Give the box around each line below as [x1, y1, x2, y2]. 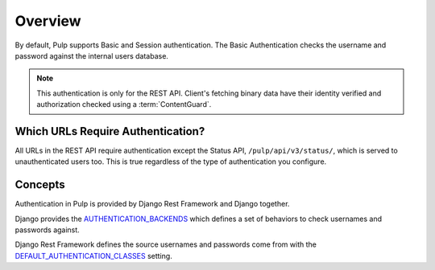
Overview [14, 12, 81, 30]
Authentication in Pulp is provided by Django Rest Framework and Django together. [14, 199, 290, 209]
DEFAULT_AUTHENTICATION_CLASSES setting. [14, 251, 172, 260]
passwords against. [14, 225, 80, 235]
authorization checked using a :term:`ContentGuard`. [36, 100, 212, 109]
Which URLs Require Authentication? [14, 125, 205, 138]
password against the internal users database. [14, 51, 169, 60]
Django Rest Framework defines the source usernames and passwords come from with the [14, 239, 317, 249]
